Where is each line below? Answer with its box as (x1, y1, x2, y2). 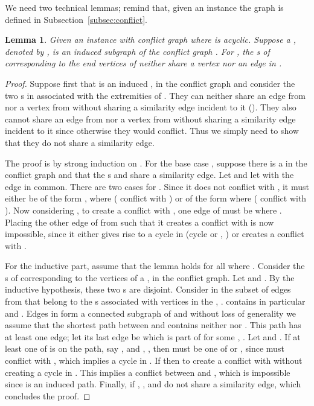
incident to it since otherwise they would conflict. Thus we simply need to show (5, 124, 299, 137)
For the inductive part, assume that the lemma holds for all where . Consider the (5, 259, 305, 272)
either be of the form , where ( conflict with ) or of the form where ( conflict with (5, 192, 307, 205)
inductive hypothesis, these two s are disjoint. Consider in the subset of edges (5, 283, 291, 296)
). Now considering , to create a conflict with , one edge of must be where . (5, 203, 282, 216)
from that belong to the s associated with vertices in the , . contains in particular (5, 295, 306, 308)
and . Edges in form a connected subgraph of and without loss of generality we (5, 306, 296, 319)
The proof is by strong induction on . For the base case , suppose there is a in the (5, 156, 307, 169)
